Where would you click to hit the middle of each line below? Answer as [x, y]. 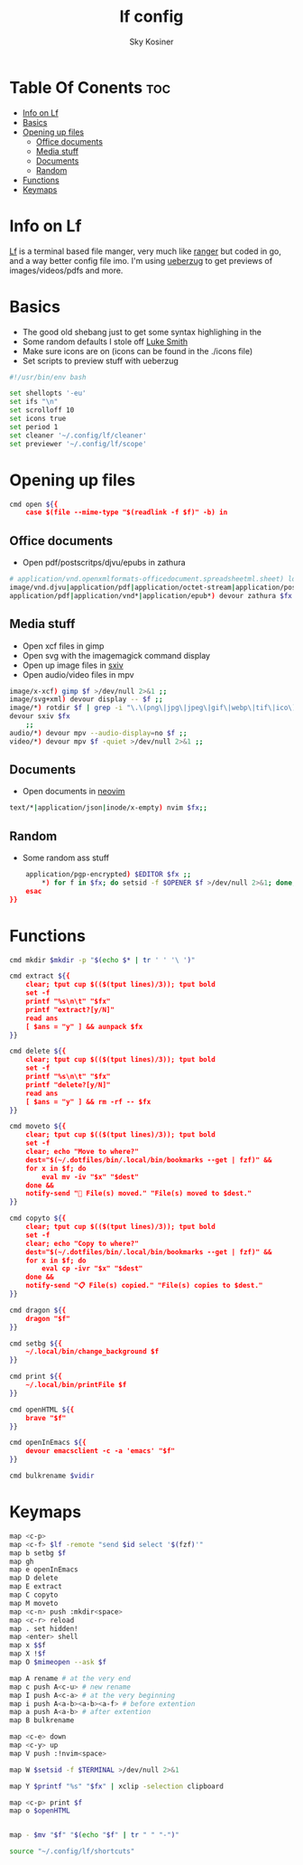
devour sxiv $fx [40, 717]
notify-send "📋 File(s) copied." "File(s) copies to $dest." [144, 1286]
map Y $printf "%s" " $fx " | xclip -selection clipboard [116, 1786]
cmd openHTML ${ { [42, 1410]
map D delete [34, 1579]
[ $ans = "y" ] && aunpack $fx [84, 1026]
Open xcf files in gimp [63, 646]
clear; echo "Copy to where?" [83, 1243]
